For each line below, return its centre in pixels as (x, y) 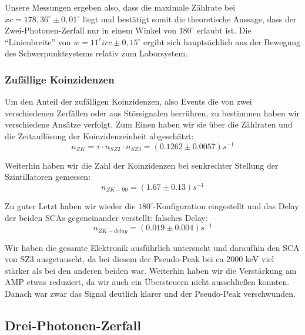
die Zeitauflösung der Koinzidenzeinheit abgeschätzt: (99, 135)
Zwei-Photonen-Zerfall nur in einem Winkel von (91, 30)
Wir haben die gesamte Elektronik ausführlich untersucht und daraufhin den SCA (152, 247)
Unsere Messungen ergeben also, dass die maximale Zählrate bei (120, 7)
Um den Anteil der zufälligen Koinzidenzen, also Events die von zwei (128, 101)
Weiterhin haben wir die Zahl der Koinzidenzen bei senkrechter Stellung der (142, 165)
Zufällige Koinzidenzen (60, 79)
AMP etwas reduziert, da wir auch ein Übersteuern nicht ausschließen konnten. (147, 282)
